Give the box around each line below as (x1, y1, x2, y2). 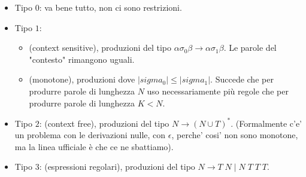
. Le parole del (223, 41, 277, 54)
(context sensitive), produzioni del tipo (29, 41, 172, 54)
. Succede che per (210, 73, 274, 86)
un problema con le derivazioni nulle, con (14, 129, 166, 141)
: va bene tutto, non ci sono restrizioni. (39, 1, 182, 13)
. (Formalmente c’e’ (231, 117, 302, 129)
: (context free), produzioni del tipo (39, 117, 169, 129)
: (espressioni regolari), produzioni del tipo (39, 160, 195, 173)
